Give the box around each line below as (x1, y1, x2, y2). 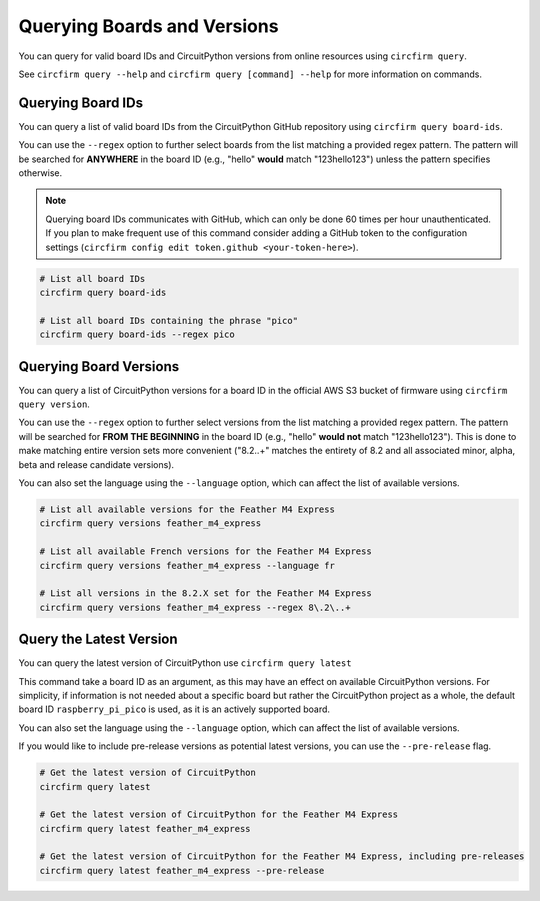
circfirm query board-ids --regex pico (39, 329, 235, 340)
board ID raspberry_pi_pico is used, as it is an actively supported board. (18, 703, 330, 715)
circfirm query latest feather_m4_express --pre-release (39, 865, 325, 876)
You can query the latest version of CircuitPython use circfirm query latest (18, 657, 352, 669)
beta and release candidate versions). (18, 458, 175, 470)
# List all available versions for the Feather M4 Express (39, 503, 335, 515)
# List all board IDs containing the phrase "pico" (39, 315, 299, 326)
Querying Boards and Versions (18, 15, 279, 37)
